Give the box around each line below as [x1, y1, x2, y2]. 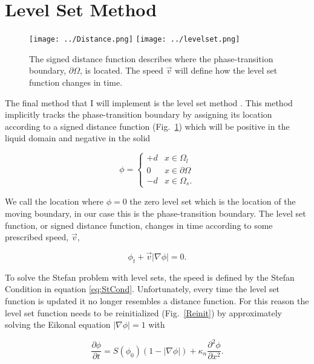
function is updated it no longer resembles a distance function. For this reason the [5, 295, 309, 307]
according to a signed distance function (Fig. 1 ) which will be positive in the [5, 120, 290, 132]
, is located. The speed [80, 64, 163, 77]
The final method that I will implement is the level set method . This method [5, 96, 293, 109]
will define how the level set [174, 64, 278, 77]
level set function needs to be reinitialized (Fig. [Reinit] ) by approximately [5, 306, 283, 319]
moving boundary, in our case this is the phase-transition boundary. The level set [5, 207, 306, 220]
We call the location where [5, 195, 103, 208]
